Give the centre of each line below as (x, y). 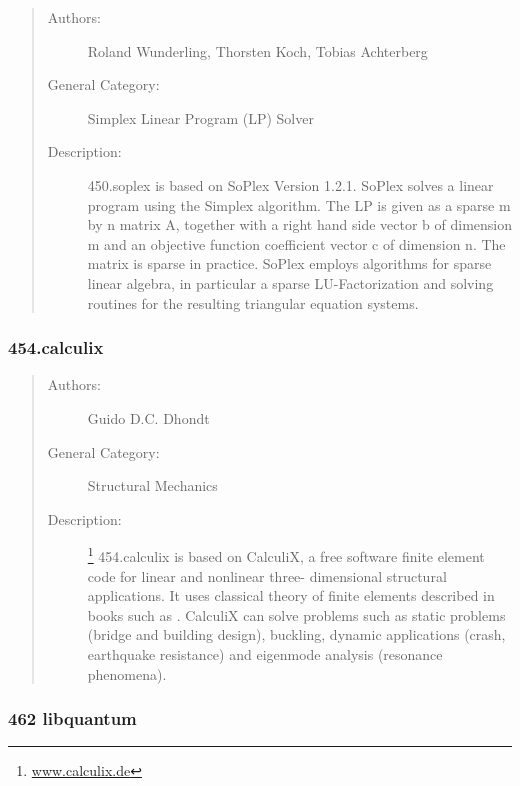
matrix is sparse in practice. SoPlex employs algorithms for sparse (289, 263)
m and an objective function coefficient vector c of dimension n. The (296, 243)
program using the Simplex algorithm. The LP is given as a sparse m (299, 204)
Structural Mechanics (152, 485)
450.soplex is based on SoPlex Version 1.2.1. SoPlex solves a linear (290, 184)
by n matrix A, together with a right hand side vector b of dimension (300, 224)
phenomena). (127, 673)
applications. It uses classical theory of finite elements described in (291, 595)
